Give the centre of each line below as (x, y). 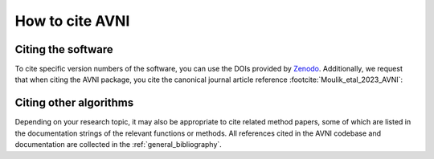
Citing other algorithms (74, 103)
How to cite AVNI (72, 21)
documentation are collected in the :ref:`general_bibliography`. (119, 145)
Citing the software (64, 49)
